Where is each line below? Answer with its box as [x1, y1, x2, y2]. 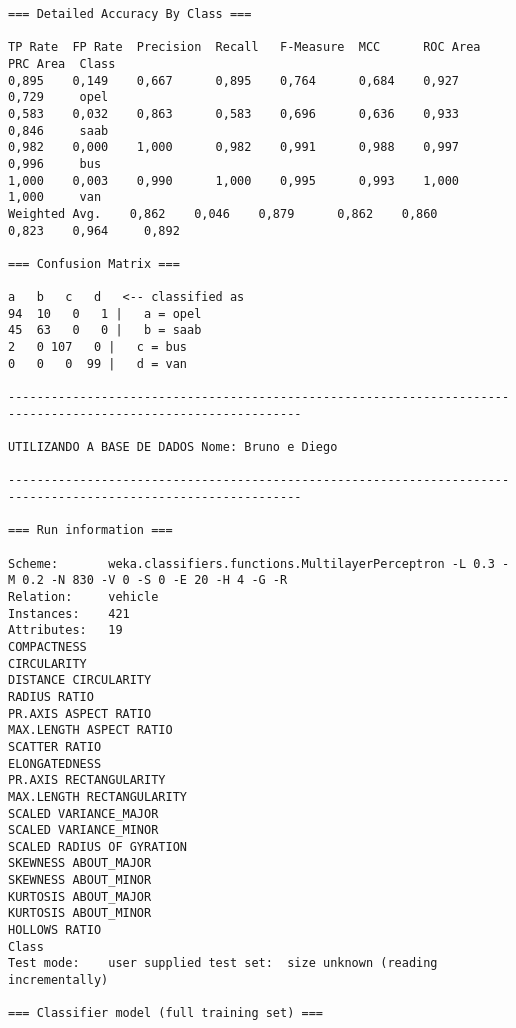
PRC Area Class [8, 56, 116, 71]
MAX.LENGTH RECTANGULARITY [8, 789, 187, 804]
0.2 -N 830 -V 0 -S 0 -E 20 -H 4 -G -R [22, 573, 288, 588]
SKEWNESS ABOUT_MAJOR [8, 856, 152, 871]
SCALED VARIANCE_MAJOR [8, 806, 159, 821]
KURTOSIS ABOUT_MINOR [8, 906, 152, 921]
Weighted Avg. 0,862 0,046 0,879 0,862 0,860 [8, 206, 438, 221]
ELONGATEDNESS [8, 756, 102, 771]
